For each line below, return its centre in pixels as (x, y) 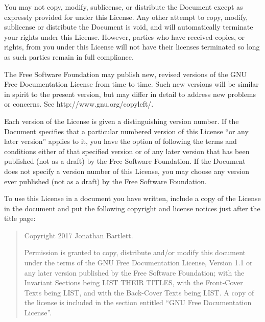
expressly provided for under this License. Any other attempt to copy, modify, (126, 17)
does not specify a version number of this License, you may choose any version (127, 171)
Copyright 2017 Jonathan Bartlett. (79, 235)
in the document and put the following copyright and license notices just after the (132, 208)
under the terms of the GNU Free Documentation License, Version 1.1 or (138, 263)
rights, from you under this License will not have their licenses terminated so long (132, 47)
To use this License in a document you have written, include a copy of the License (132, 198)
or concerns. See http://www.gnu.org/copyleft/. (79, 104)
